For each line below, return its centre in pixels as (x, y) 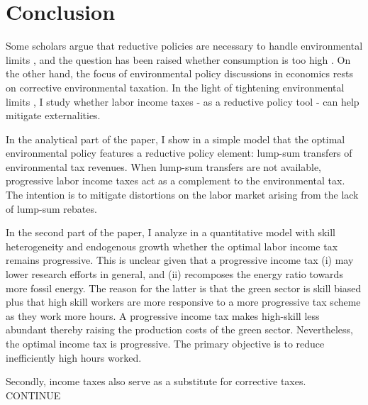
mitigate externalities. (53, 115)
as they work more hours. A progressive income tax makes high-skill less (163, 315)
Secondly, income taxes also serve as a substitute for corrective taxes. (156, 381)
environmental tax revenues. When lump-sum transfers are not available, (164, 166)
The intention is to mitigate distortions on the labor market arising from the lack (182, 195)
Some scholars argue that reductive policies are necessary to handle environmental (184, 46)
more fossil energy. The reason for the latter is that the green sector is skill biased (184, 288)
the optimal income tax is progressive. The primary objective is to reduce (165, 343)
